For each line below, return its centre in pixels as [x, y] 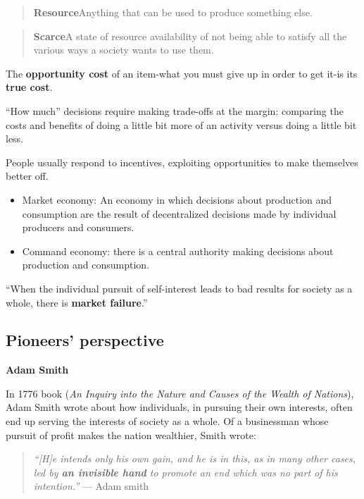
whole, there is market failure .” [77, 302]
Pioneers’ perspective [85, 340]
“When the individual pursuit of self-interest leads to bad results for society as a [179, 288]
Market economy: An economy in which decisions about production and [177, 199]
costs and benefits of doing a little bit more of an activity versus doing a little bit [181, 124]
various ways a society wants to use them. [124, 50]
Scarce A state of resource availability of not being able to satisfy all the [190, 36]
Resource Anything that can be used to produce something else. [173, 12]
